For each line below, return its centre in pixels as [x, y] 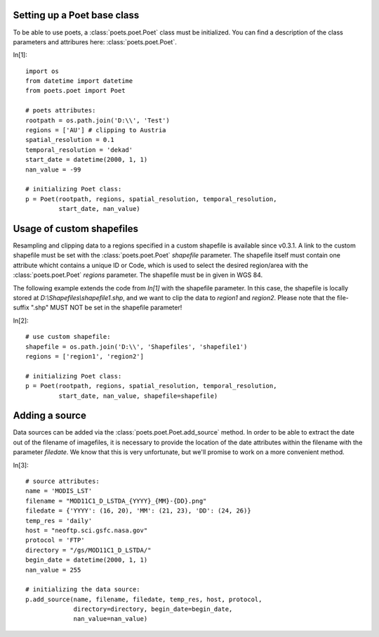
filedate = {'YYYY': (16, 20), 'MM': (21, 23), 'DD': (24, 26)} [139, 511]
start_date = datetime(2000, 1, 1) [87, 160]
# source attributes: [62, 481]
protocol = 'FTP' [55, 540]
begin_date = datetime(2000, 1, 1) [87, 560]
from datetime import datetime [79, 81]
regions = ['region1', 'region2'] [85, 356]
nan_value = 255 [53, 570]
